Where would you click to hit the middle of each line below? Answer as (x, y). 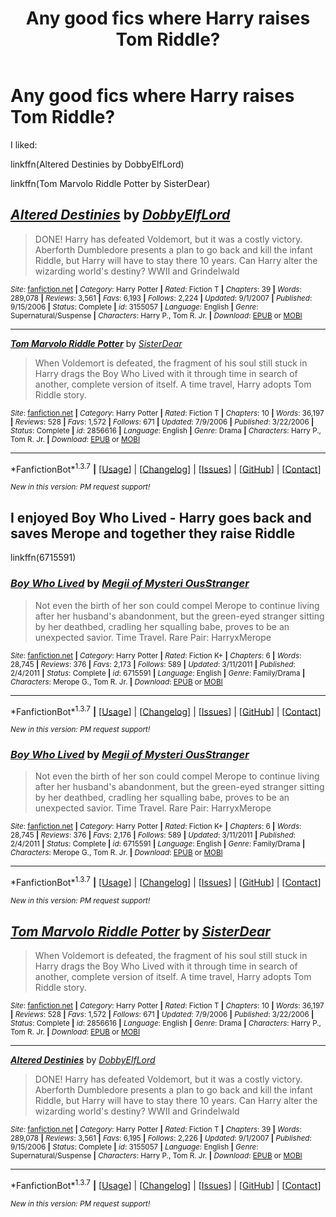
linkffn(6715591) (43, 558)
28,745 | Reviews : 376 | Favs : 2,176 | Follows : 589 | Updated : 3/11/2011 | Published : (153, 835)
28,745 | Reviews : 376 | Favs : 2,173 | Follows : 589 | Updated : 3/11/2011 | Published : (153, 664)
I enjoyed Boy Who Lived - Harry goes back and (161, 517)
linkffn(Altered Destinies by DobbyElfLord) (97, 164)
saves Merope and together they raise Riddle (153, 533)
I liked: (24, 144)
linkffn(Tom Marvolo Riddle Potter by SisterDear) (110, 183)
